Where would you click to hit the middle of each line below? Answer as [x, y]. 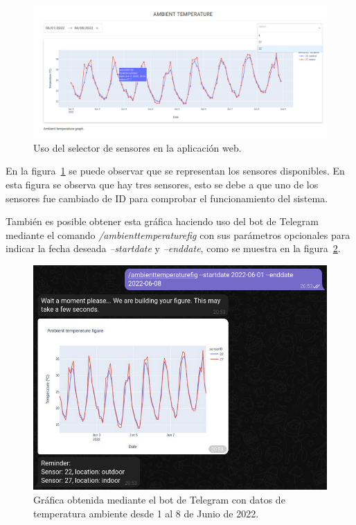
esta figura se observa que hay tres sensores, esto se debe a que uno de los [162, 185]
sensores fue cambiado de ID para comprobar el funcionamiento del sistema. [167, 198]
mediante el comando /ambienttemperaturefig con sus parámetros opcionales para [178, 234]
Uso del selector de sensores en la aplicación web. [137, 147]
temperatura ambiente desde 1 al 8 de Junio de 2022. [146, 513]
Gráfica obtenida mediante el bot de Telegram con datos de [159, 499]
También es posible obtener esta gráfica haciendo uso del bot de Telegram [162, 221]
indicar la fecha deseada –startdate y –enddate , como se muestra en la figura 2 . [173, 248]
